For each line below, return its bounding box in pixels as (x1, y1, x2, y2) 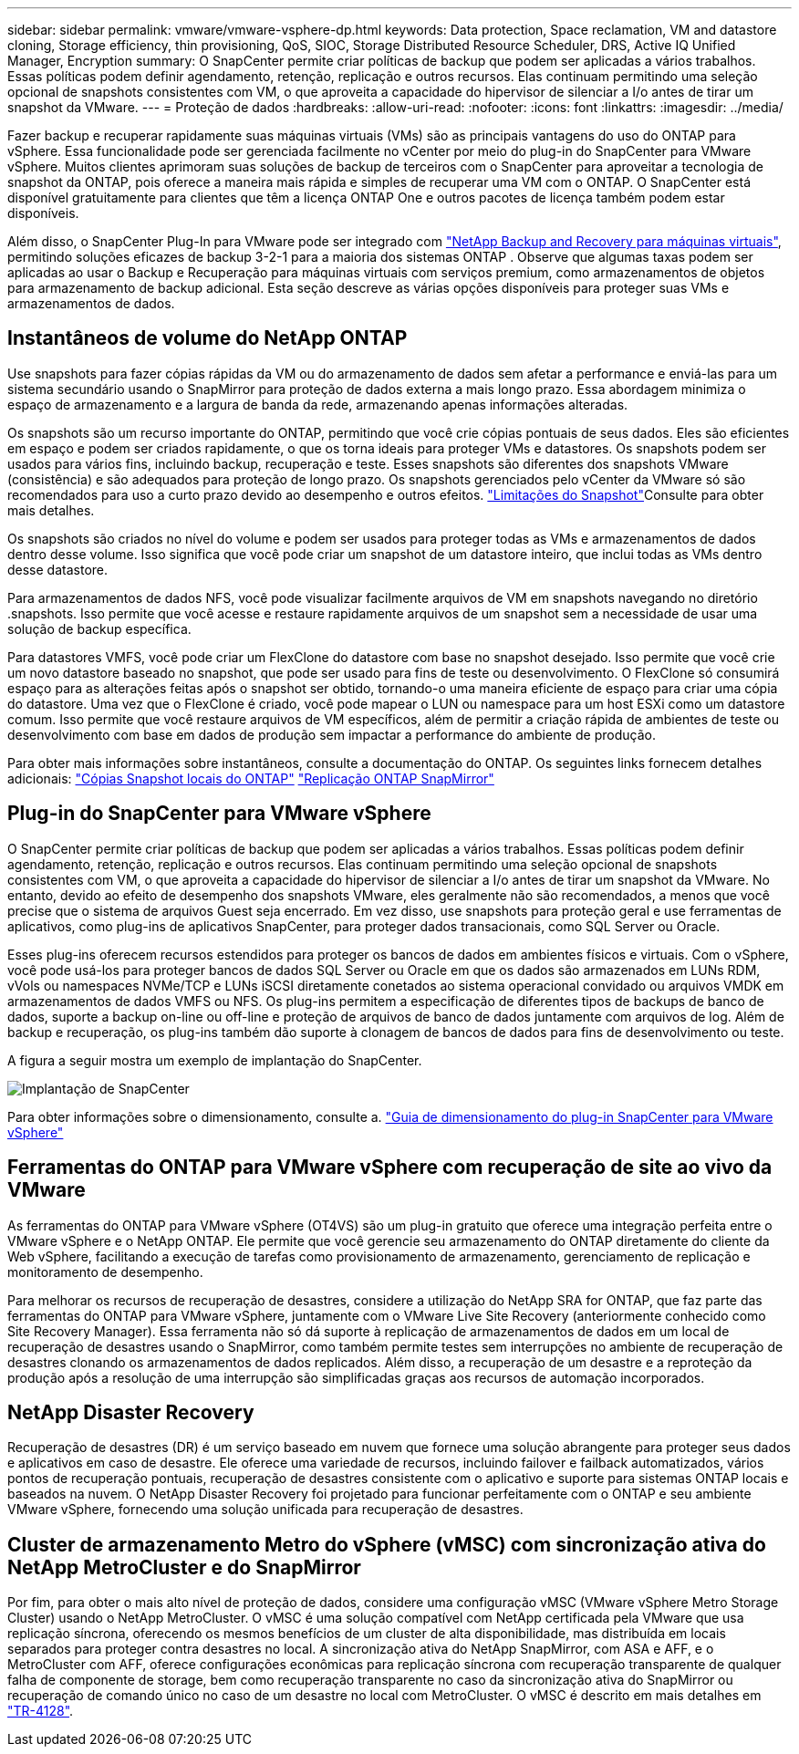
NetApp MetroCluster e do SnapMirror (7, 1555, 361, 1579)
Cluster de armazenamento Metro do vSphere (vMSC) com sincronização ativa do (7, 1532, 766, 1556)
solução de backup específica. (7, 620, 192, 637)
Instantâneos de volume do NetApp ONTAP (7, 327, 408, 350)
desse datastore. (7, 561, 109, 577)
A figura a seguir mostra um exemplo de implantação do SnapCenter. (7, 1052, 422, 1068)
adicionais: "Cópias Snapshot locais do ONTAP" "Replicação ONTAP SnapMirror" (7, 770, 494, 786)
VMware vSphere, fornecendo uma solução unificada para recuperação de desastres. (7, 1501, 524, 1518)
